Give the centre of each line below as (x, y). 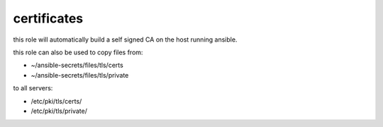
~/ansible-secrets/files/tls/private (80, 75)
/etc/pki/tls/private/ (59, 111)
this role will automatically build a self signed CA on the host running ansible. (125, 40)
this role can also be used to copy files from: (78, 52)
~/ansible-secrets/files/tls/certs (77, 65)
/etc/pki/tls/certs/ (56, 101)
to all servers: (33, 88)
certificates (48, 18)
